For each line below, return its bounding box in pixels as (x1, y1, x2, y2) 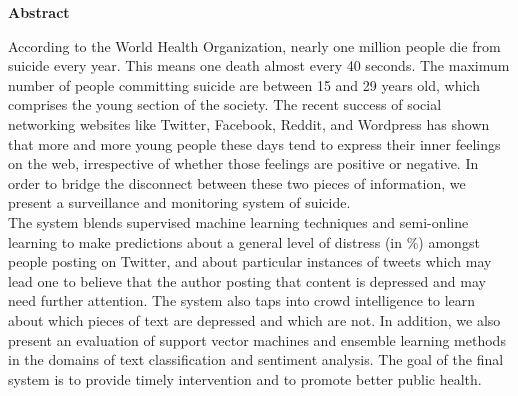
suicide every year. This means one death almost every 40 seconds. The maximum (8, 55, 510, 76)
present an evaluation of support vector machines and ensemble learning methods (8, 329, 506, 350)
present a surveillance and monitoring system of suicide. (8, 192, 351, 213)
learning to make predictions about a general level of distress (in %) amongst (8, 231, 480, 252)
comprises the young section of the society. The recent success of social (8, 94, 442, 115)
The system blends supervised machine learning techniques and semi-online (8, 211, 469, 232)
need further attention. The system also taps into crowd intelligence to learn (8, 290, 476, 311)
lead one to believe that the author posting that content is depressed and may (8, 270, 486, 291)
